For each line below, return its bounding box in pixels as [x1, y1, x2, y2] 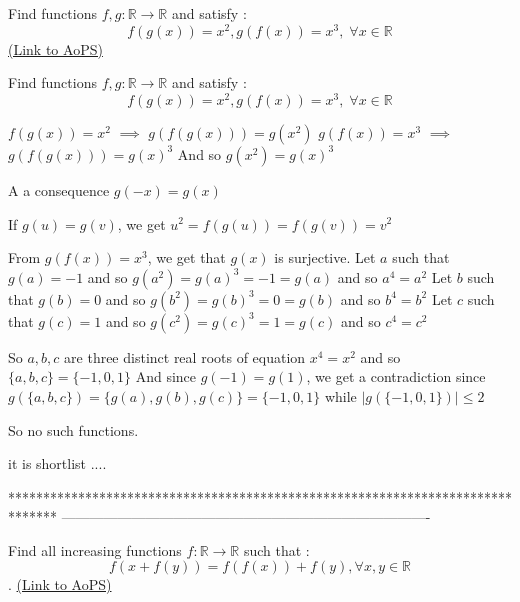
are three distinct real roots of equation [64, 346, 306, 367]
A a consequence [8, 179, 110, 200]
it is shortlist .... [8, 453, 107, 474]
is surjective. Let [274, 247, 376, 268]
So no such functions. [8, 419, 139, 440]
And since [135, 366, 197, 387]
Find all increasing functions [8, 539, 182, 560]
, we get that [147, 247, 226, 268]
